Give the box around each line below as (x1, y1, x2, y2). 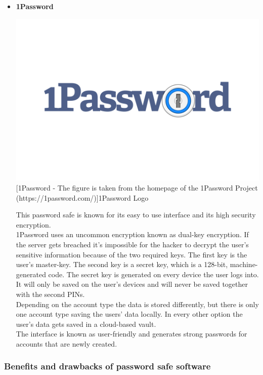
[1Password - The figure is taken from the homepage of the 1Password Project (16, 182, 258, 193)
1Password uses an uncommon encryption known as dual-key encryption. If (16, 229, 249, 240)
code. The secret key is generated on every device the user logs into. (48, 269, 259, 279)
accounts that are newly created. (16, 338, 117, 349)
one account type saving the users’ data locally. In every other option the (16, 309, 243, 319)
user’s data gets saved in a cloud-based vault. (16, 318, 156, 329)
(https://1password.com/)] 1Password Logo (16, 192, 149, 203)
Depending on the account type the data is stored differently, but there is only (16, 298, 259, 309)
